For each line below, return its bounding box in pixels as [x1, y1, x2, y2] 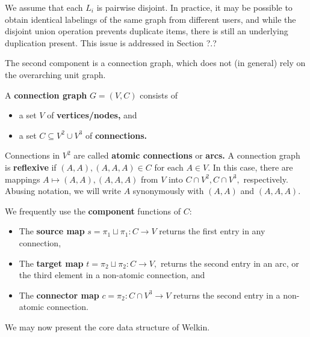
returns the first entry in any [159, 225, 265, 237]
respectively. [243, 172, 288, 185]
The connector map [19, 288, 99, 301]
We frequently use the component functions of [5, 204, 181, 217]
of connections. [85, 129, 147, 141]
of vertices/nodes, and [47, 109, 137, 121]
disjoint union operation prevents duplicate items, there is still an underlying [5, 25, 288, 37]
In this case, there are [212, 160, 293, 173]
